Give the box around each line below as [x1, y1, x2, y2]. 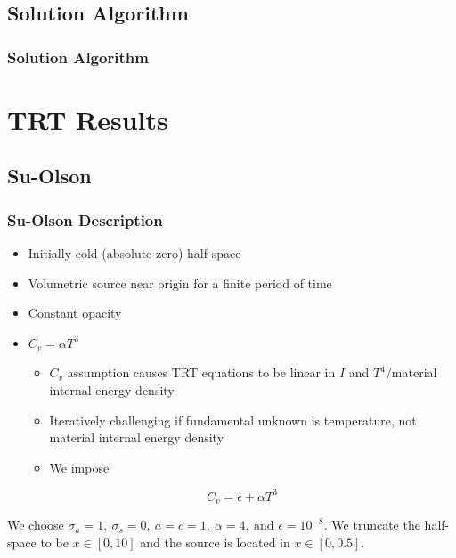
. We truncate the [323, 515, 420, 534]
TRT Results [7, 101, 168, 137]
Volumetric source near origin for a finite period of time [28, 273, 332, 292]
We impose [49, 457, 110, 476]
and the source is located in [140, 532, 290, 551]
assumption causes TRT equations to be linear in [67, 363, 336, 382]
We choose [7, 515, 64, 534]
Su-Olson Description [7, 208, 163, 230]
